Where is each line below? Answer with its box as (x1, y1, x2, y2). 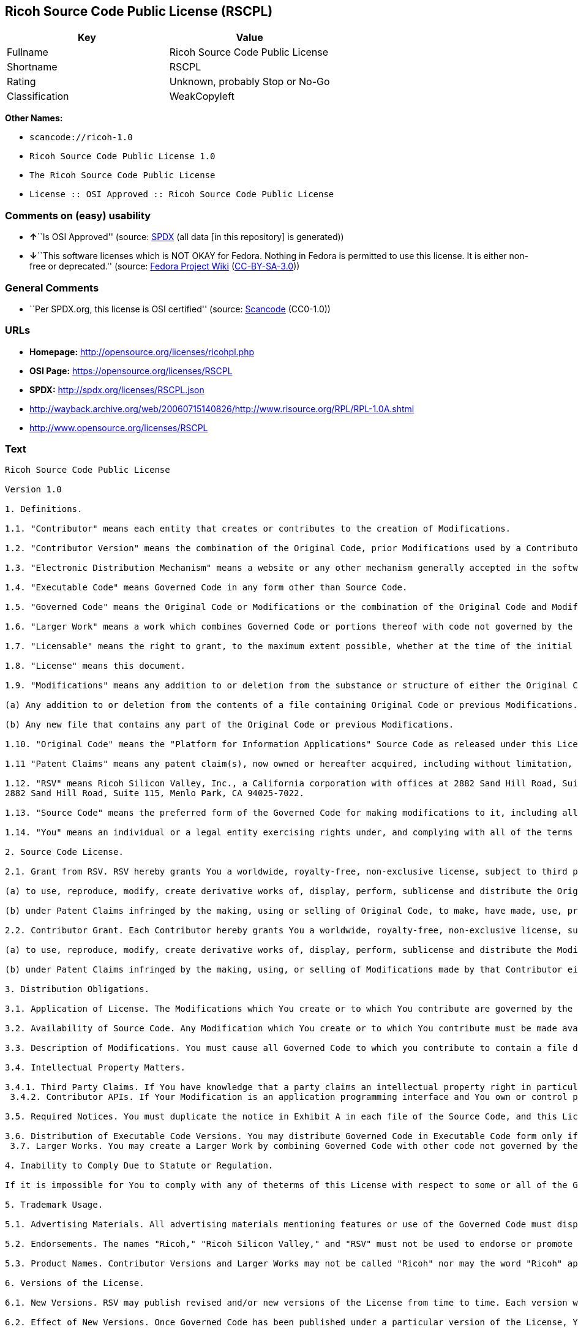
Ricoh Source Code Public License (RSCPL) (5, 4, 273, 19)
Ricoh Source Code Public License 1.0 (29, 151, 216, 162)
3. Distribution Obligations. (5, 984, 150, 995)
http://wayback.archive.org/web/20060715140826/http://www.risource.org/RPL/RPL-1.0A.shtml (29, 403, 415, 414)
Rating (7, 75, 36, 88)
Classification (7, 90, 69, 103)
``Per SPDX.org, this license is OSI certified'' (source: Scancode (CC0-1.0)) (29, 303, 331, 314)
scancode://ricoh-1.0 (29, 132, 133, 143)
